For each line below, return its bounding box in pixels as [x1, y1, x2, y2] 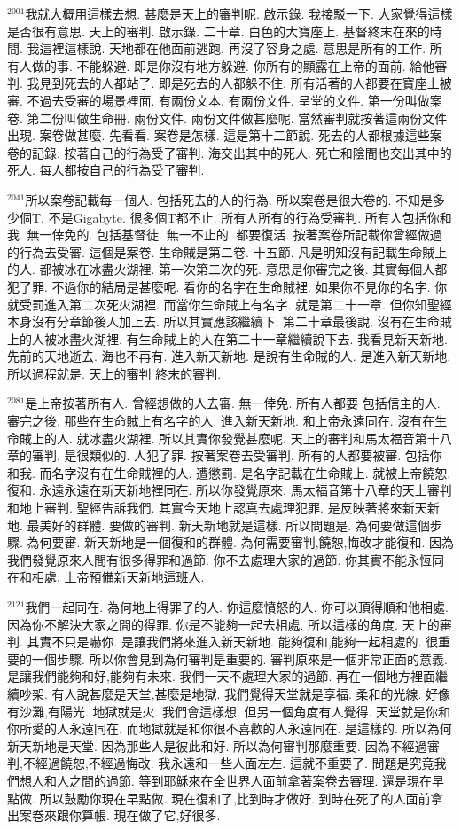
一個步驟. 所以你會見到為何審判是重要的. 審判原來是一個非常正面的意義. [31, 649, 448, 668]
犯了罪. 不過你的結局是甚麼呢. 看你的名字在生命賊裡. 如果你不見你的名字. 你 [7, 277, 448, 295]
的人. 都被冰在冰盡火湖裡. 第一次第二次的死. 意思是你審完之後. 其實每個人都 [7, 260, 448, 278]
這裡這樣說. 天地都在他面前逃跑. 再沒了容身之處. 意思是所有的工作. [39, 39, 426, 58]
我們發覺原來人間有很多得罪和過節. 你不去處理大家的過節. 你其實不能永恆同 [7, 550, 445, 568]
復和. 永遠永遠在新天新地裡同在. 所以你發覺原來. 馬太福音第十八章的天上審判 [7, 481, 452, 499]
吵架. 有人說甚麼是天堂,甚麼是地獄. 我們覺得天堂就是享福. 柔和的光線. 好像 [19, 684, 451, 702]
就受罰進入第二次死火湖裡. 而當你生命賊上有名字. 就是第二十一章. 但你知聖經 [7, 294, 452, 313]
